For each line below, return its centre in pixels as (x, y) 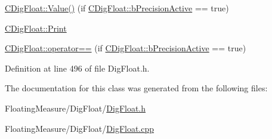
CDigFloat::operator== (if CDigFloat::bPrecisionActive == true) (126, 48)
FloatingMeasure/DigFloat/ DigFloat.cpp (80, 128)
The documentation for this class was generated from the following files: (136, 88)
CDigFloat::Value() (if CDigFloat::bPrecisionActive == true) (117, 8)
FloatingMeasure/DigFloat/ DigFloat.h (75, 108)
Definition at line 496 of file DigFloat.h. (77, 68)
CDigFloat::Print (36, 28)
